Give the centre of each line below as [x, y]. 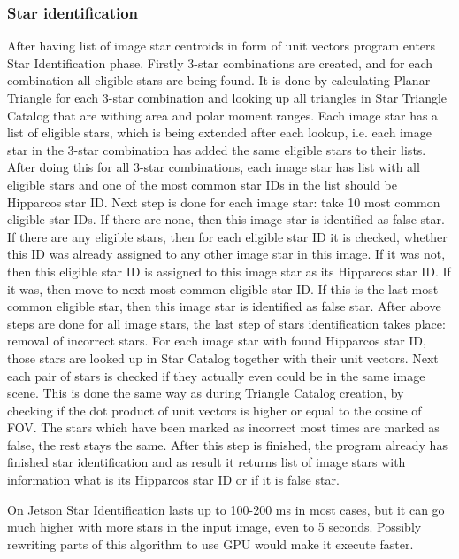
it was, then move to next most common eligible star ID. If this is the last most [223, 288]
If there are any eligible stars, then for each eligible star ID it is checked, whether [227, 236]
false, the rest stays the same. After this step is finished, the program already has [227, 444]
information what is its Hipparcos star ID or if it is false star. [173, 480]
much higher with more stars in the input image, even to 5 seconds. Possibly [214, 527]
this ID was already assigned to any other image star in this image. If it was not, [226, 254]
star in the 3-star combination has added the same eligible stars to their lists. [217, 149]
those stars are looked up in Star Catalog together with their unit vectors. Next [223, 357]
